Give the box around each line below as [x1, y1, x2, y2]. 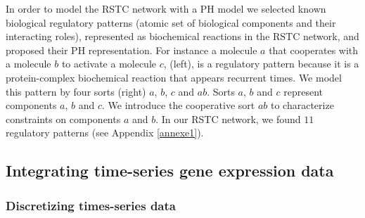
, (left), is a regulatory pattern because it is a [163, 56, 359, 71]
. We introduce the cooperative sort [102, 98, 255, 113]
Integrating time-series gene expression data [6, 160, 334, 181]
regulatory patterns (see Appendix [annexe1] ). [6, 125, 204, 140]
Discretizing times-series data [6, 196, 176, 214]
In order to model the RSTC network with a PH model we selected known [6, 1, 326, 15]
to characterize [270, 98, 334, 113]
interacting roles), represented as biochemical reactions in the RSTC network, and [6, 29, 359, 44]
